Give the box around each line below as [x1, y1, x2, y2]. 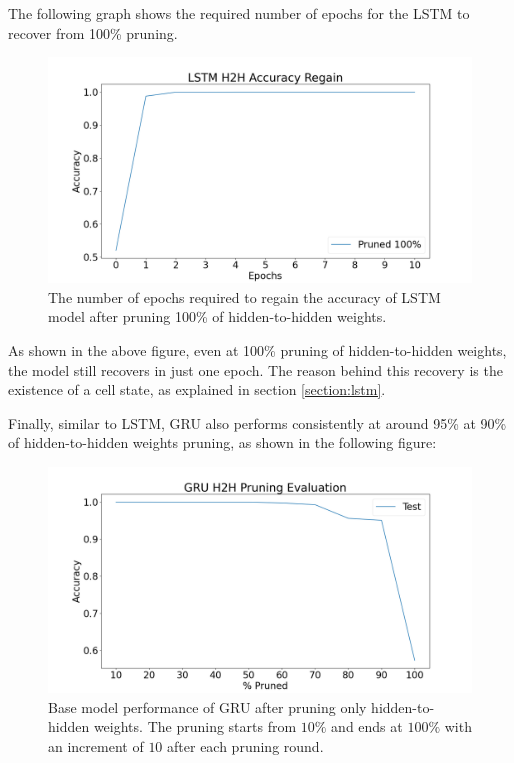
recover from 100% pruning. [8, 22, 178, 43]
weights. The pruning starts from [93, 716, 297, 737]
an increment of [48, 735, 144, 756]
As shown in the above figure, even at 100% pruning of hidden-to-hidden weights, [8, 340, 507, 361]
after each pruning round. [167, 735, 324, 756]
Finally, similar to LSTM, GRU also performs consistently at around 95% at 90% [8, 412, 507, 433]
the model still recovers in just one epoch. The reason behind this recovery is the [8, 359, 503, 380]
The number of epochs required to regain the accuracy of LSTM [48, 286, 441, 307]
